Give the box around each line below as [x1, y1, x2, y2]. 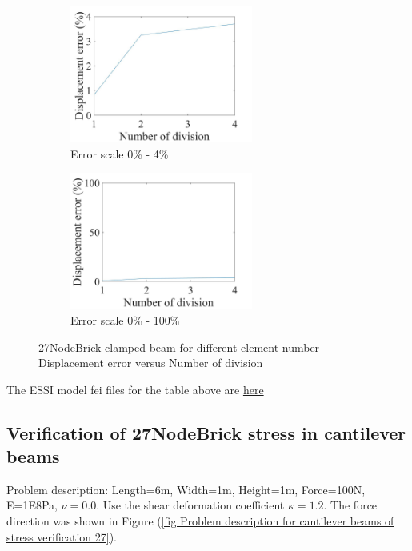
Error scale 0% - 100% [70, 311, 180, 328]
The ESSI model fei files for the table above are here [6, 381, 264, 397]
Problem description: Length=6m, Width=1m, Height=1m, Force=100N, [6, 481, 366, 497]
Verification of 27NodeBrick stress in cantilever [6, 420, 406, 445]
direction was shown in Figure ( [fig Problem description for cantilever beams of [6, 513, 394, 529]
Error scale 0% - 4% [70, 145, 169, 162]
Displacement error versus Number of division [38, 354, 263, 371]
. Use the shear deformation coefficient [96, 497, 285, 513]
